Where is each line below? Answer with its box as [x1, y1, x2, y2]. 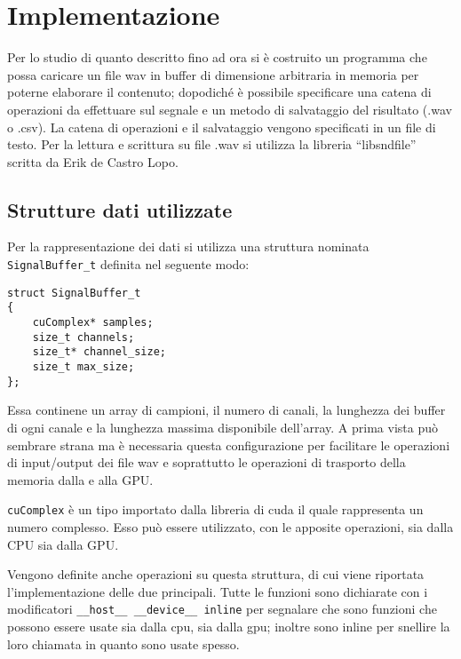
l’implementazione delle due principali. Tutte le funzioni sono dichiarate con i [7, 582, 428, 600]
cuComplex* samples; [32, 316, 154, 329]
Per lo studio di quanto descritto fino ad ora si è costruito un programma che [7, 48, 427, 67]
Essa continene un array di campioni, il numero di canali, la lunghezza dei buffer [7, 401, 446, 419]
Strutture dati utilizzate [7, 195, 233, 223]
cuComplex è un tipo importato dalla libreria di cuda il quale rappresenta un [7, 500, 424, 519]
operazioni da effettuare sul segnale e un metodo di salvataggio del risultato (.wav [7, 99, 452, 118]
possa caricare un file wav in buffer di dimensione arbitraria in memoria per [7, 65, 419, 83]
